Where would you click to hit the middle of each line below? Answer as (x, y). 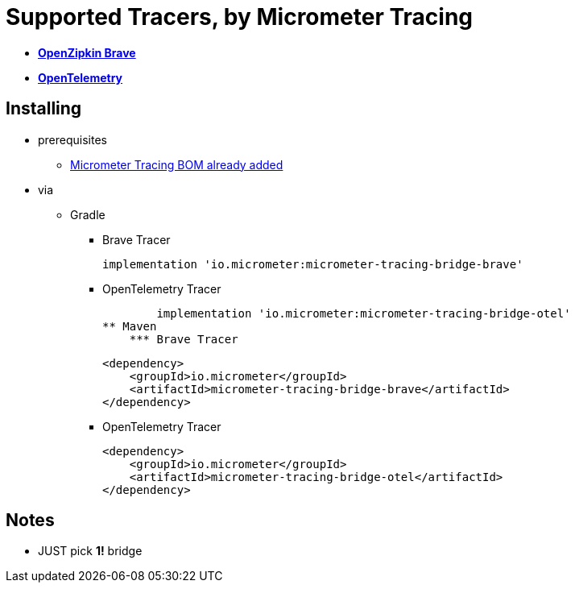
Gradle (88, 214)
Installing (44, 109)
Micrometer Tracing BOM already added (177, 164)
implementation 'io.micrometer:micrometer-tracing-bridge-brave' (313, 264)
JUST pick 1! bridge (90, 551)
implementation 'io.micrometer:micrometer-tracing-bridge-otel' (364, 313)
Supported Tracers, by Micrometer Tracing (240, 17)
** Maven (130, 326)
